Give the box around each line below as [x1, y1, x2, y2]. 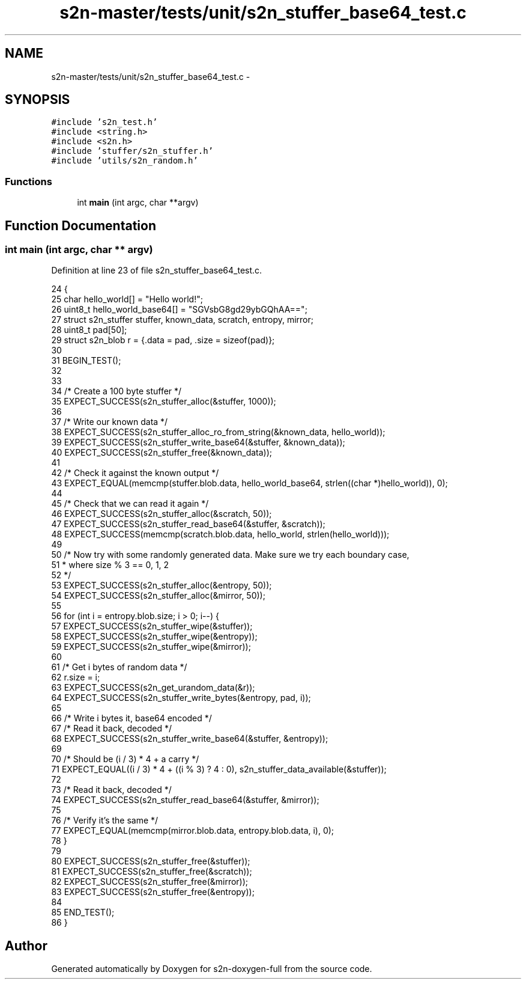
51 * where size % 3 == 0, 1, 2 [51, 560, 169, 570]
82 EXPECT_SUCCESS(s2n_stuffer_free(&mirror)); [51, 876, 249, 887]
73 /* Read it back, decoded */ [51, 784, 172, 795]
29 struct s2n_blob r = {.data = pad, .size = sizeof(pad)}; [51, 335, 275, 346]
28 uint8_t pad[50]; [51, 325, 127, 335]
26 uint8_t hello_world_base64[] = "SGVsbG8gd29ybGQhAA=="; [51, 304, 307, 315]
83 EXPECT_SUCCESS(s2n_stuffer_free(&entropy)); [51, 887, 255, 897]
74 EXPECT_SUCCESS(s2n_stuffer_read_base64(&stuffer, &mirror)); [51, 795, 319, 805]
